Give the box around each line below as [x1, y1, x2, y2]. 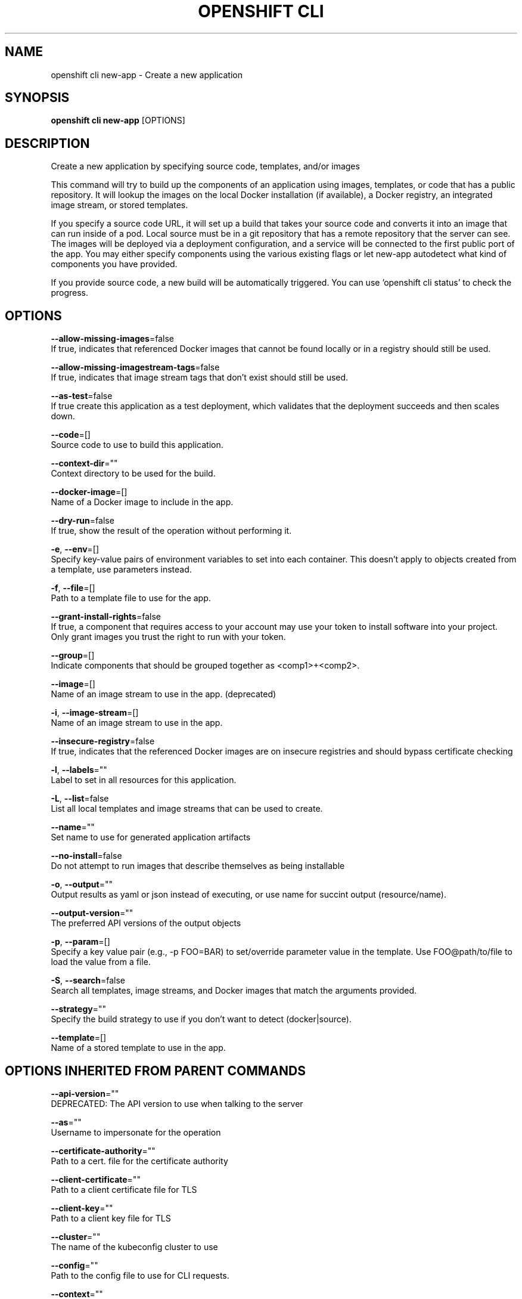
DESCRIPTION [5, 135, 90, 151]
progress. [51, 287, 88, 298]
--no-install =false [51, 850, 122, 861]
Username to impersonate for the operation [51, 1127, 221, 1137]
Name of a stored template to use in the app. [51, 1043, 226, 1053]
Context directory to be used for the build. [51, 468, 216, 479]
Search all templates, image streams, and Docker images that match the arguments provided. [51, 985, 417, 996]
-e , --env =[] [51, 544, 100, 555]
